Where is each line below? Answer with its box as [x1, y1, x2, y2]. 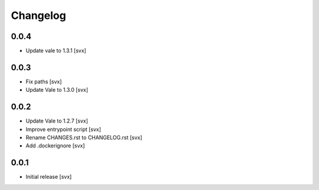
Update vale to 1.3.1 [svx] [25, 47, 87, 54]
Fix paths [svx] [25, 78, 62, 85]
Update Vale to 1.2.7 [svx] [25, 117, 89, 124]
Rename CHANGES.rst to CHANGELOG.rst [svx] [25, 134, 142, 141]
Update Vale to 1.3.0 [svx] [25, 86, 89, 94]
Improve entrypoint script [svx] [25, 125, 102, 133]
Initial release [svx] [25, 173, 72, 181]
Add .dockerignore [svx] [25, 142, 85, 149]
